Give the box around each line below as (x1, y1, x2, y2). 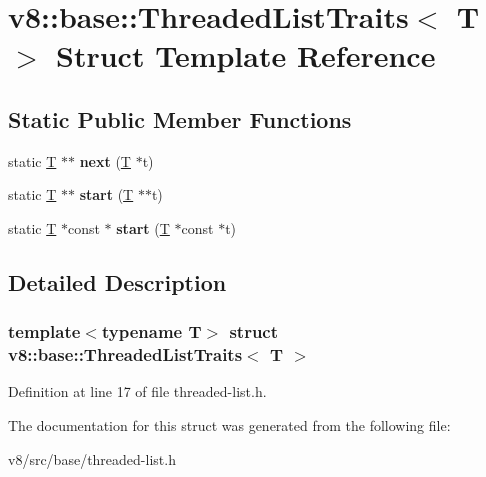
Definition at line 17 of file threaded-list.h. (8, 381, 267, 402)
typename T (101, 319, 202, 344)
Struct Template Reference (56, 35, 436, 76)
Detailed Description (8, 266, 227, 297)
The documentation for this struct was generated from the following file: (8, 415, 451, 436)
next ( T (79, 150, 131, 171)
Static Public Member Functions (8, 103, 352, 134)
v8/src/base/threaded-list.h (8, 448, 176, 469)
